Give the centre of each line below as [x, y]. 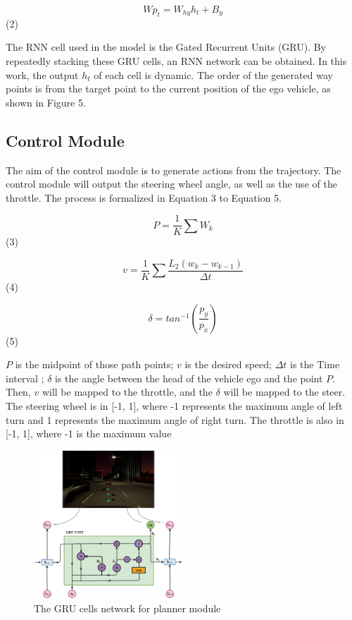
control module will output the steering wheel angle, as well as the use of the [171, 184]
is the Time [315, 364]
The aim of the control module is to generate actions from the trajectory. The [174, 170]
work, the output [42, 74]
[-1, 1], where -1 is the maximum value [89, 433]
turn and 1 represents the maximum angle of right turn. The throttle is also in [175, 419]
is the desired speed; [228, 364]
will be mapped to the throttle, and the [127, 392]
